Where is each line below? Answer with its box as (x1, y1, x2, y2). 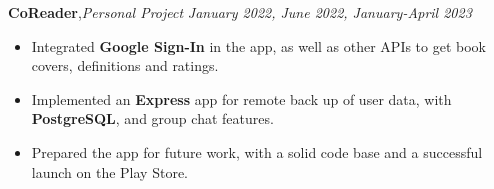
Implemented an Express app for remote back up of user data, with (31, 88, 452, 109)
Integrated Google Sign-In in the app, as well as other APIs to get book (31, 35, 487, 56)
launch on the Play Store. (31, 161, 188, 182)
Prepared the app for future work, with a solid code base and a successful (31, 141, 483, 162)
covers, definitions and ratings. (31, 55, 219, 76)
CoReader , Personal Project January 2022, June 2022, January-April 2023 (8, 2, 472, 22)
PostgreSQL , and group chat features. (31, 108, 274, 129)
